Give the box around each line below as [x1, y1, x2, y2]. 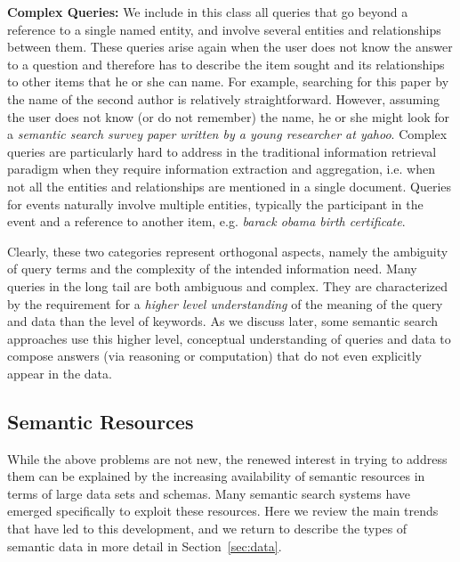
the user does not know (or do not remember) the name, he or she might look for [7, 107, 450, 126]
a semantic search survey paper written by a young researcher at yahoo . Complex [7, 125, 448, 143]
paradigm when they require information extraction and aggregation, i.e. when [7, 159, 435, 178]
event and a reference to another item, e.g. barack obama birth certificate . [7, 212, 406, 231]
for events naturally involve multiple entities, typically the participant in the [7, 194, 424, 213]
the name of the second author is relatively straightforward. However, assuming [7, 89, 440, 108]
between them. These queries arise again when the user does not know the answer [7, 37, 453, 56]
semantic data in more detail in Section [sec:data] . [7, 536, 282, 555]
